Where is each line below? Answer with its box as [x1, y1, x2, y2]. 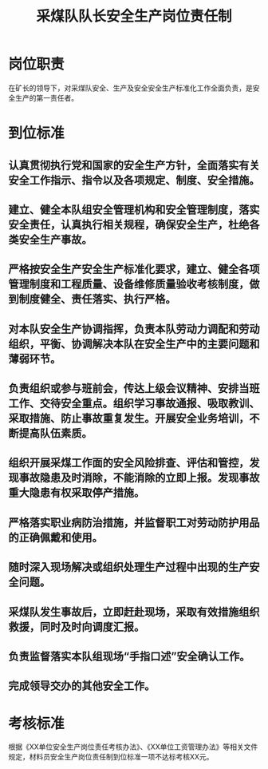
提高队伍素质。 [18, 426, 93, 440]
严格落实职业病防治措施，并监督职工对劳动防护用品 [8, 516, 260, 529]
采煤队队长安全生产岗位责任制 [35, 7, 232, 26]
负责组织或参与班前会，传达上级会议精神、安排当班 [8, 382, 260, 395]
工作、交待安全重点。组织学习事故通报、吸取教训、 [8, 397, 260, 410]
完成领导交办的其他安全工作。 [8, 680, 156, 693]
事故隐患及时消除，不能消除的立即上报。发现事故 [18, 471, 260, 485]
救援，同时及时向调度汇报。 [8, 620, 145, 633]
